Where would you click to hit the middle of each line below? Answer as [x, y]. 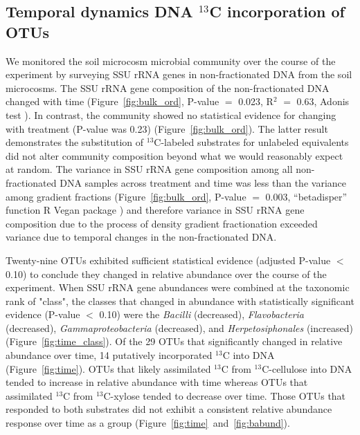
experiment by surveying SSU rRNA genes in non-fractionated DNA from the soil [179, 74]
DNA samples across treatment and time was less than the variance [203, 182]
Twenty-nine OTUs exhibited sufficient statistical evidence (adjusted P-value [168, 260]
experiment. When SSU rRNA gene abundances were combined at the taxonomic [178, 287]
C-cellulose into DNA [307, 368]
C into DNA [249, 355]
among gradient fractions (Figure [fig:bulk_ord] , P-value [126, 196]
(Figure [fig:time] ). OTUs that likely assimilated [108, 368]
